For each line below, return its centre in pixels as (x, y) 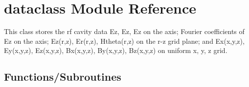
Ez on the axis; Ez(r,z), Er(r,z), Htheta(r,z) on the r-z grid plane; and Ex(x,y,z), (124, 41)
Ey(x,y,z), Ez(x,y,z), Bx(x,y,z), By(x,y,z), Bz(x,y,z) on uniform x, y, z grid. (116, 50)
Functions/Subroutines (63, 77)
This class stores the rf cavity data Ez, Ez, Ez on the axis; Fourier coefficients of (124, 31)
